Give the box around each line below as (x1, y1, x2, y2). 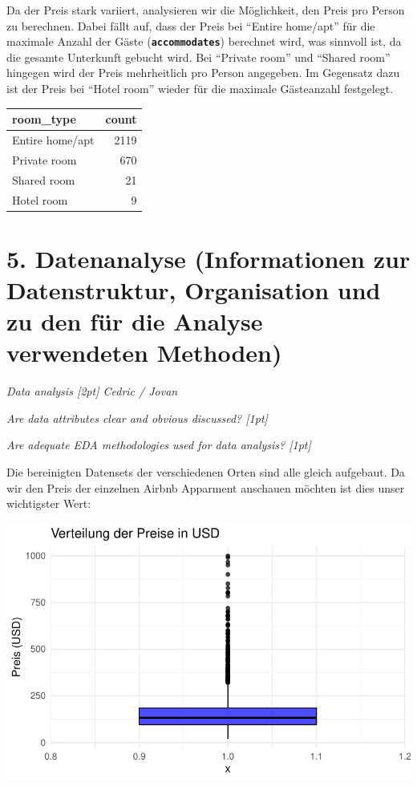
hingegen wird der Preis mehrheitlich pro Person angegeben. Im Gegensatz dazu (6, 64, 400, 81)
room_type (12, 111, 76, 128)
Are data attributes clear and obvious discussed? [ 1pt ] (6, 409, 268, 426)
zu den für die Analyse (6, 305, 263, 338)
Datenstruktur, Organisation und (6, 273, 381, 306)
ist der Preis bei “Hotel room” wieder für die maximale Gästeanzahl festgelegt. (6, 80, 394, 97)
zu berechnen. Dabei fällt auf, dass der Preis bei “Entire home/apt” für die (6, 17, 375, 34)
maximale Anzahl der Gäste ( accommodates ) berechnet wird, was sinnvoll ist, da (6, 33, 402, 50)
